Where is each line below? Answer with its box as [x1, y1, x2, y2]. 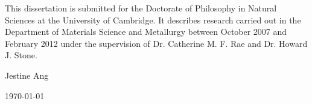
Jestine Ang [5, 69, 49, 81]
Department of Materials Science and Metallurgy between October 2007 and [5, 25, 287, 38]
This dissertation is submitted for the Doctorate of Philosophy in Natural [5, 2, 277, 14]
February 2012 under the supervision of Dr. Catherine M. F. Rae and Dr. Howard [5, 37, 308, 49]
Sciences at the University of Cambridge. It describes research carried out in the [5, 13, 301, 26]
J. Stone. [5, 49, 37, 61]
